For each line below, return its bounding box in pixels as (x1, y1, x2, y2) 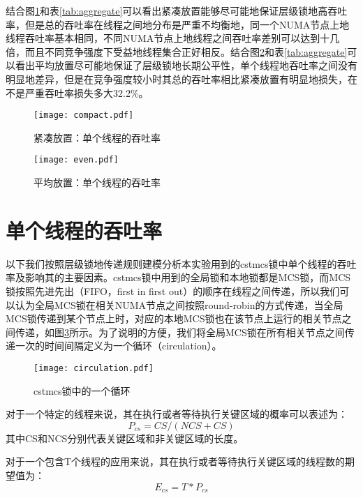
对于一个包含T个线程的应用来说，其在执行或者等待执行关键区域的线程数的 (6, 454, 346, 469)
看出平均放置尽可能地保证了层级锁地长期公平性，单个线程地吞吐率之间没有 (15, 58, 357, 73)
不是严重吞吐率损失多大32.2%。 (6, 85, 149, 100)
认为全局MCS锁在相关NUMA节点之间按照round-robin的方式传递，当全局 (15, 297, 343, 312)
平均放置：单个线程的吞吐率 (34, 175, 161, 190)
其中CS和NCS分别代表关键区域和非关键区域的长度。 (6, 430, 244, 445)
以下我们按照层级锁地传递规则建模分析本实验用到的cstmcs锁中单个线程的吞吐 (6, 256, 357, 271)
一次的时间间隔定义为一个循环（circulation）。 (15, 338, 222, 353)
